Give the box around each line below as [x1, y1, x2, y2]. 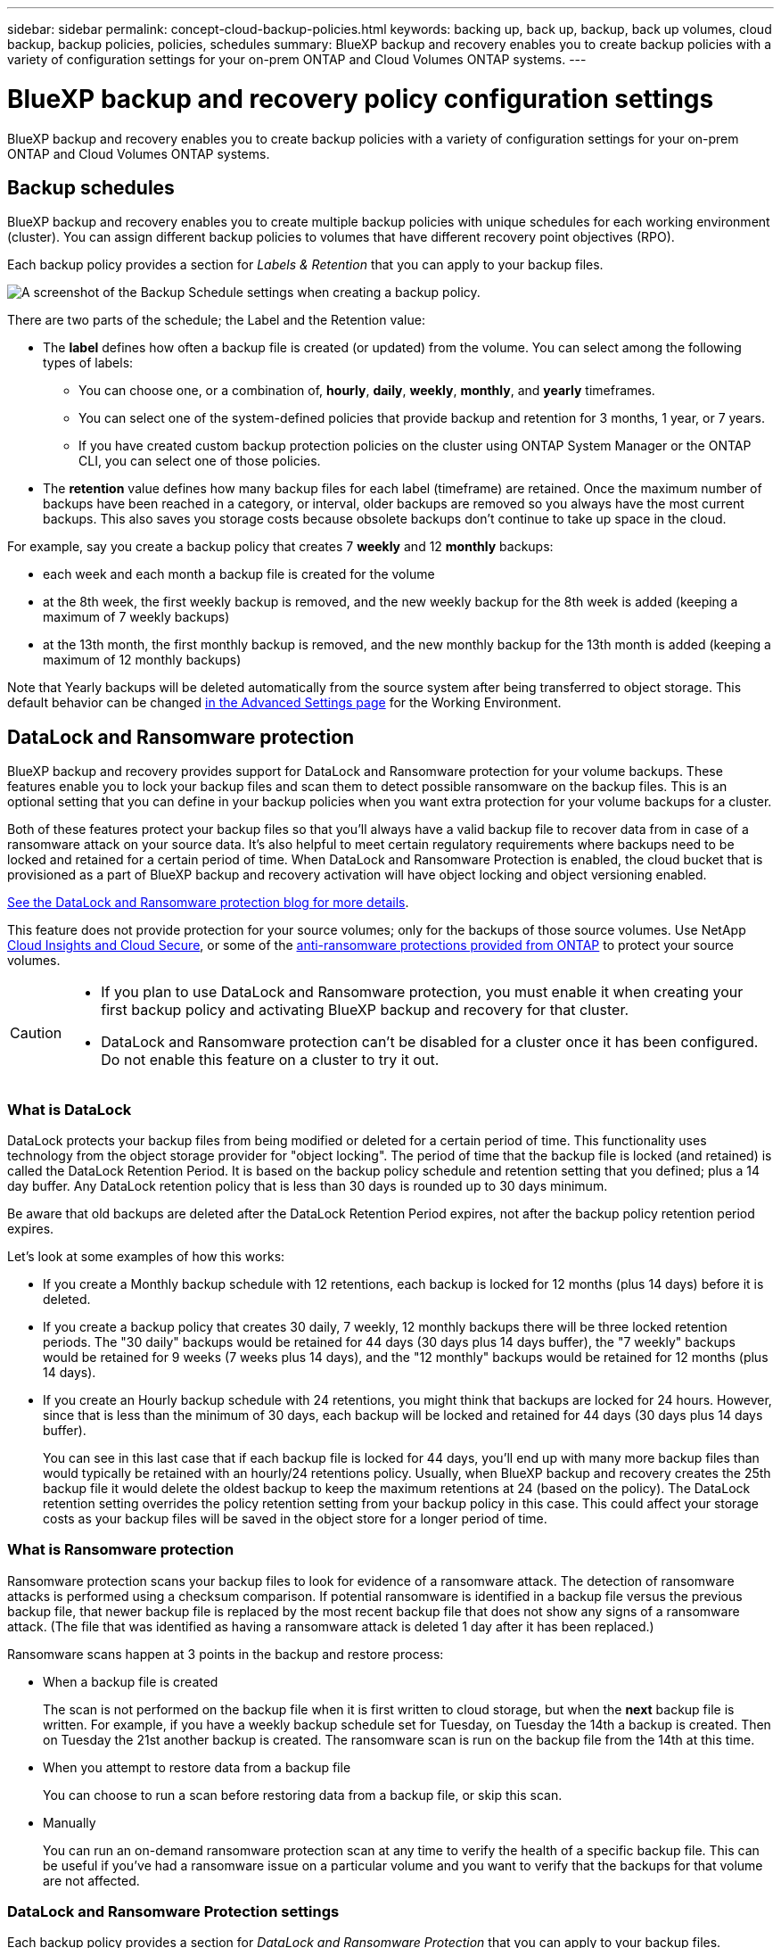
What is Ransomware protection [7, 1540, 234, 1559]
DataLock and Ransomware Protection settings [7, 1903, 340, 1921]
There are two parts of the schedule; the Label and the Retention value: [7, 312, 425, 328]
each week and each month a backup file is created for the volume [43, 566, 435, 582]
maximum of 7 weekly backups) [43, 609, 230, 625]
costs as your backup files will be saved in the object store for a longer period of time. [43, 1510, 547, 1526]
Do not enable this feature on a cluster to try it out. [101, 1051, 440, 1069]
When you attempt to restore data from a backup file [43, 1759, 351, 1775]
